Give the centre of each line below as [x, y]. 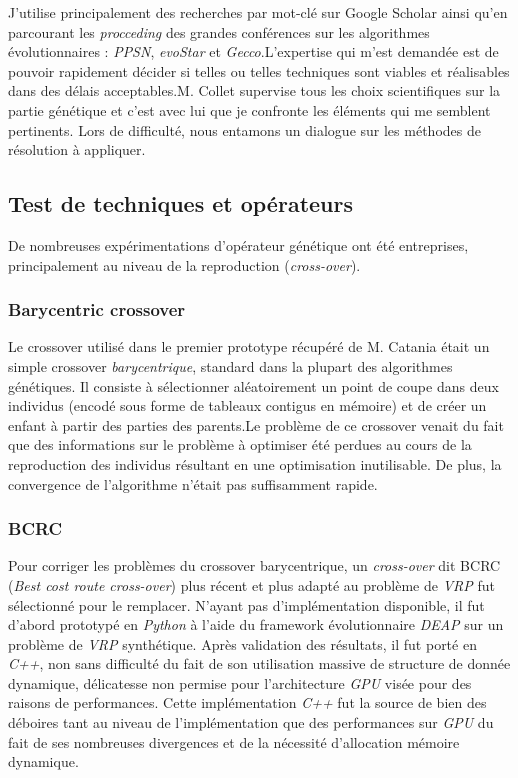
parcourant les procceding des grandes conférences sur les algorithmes [219, 31]
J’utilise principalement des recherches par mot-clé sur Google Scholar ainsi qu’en [258, 12]
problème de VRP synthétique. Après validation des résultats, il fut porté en [242, 643]
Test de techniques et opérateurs [180, 203]
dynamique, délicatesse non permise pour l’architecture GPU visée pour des [240, 682]
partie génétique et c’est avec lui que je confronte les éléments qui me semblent [249, 109]
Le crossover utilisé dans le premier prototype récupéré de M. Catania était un [249, 346]
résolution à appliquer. [77, 149]
